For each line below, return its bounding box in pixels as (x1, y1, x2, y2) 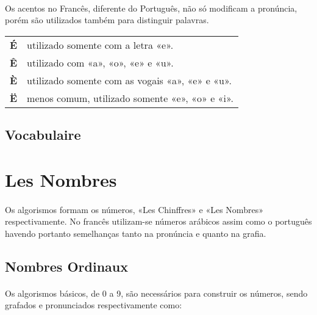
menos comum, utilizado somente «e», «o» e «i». (27, 90, 233, 105)
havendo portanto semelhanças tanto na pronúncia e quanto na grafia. (5, 226, 266, 239)
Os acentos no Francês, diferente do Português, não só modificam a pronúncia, (5, 1, 297, 14)
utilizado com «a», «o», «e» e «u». (27, 55, 174, 70)
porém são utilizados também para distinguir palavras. (5, 13, 209, 26)
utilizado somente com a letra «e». (27, 37, 174, 52)
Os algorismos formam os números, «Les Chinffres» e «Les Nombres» (5, 203, 263, 215)
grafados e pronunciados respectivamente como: (5, 299, 182, 311)
